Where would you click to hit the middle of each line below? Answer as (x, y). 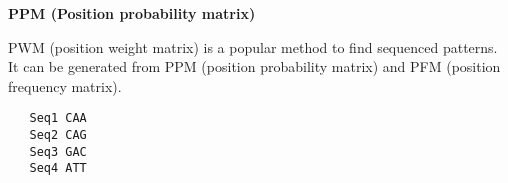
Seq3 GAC (58, 151)
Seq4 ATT (58, 168)
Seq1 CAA (58, 118)
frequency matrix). (65, 85)
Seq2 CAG (58, 135)
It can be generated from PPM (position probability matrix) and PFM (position (254, 66)
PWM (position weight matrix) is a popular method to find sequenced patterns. (253, 46)
